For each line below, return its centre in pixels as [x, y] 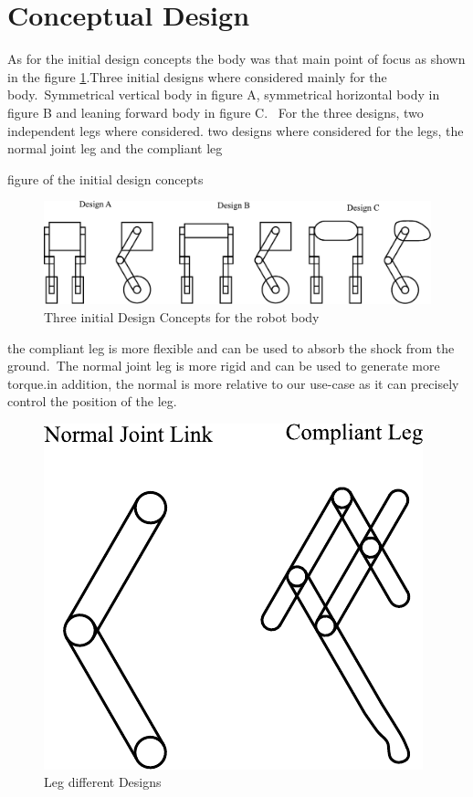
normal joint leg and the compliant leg [115, 148]
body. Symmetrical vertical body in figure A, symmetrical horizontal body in [224, 94]
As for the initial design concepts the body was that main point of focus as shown [236, 59]
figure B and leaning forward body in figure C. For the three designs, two [215, 112]
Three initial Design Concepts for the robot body [182, 316]
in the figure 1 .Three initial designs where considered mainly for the [197, 76]
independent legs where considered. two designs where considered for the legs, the [236, 130]
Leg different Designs [103, 782]
